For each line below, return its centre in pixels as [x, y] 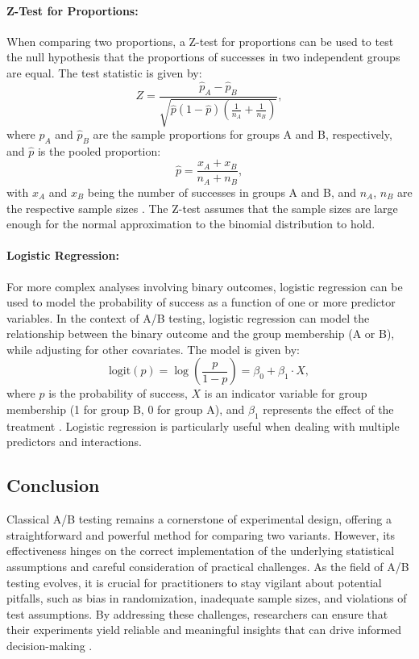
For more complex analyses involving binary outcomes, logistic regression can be [205, 286]
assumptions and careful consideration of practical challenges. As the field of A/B [208, 567]
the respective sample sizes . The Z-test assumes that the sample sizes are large [202, 208]
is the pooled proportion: [99, 150]
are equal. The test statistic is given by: [104, 72]
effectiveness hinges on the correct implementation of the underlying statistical [201, 551]
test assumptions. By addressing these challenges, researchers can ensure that [197, 613]
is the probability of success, [118, 393]
